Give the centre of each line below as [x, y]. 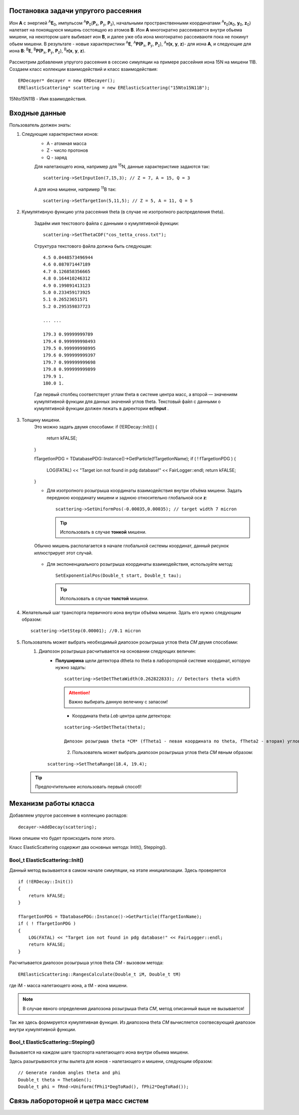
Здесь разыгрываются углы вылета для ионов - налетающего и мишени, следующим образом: [111, 1062]
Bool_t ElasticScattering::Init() [46, 860]
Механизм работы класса [52, 804]
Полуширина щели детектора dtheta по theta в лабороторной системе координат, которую [153, 660]
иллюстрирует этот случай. [64, 553]
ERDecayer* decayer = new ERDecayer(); [67, 81]
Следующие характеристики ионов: [60, 134]
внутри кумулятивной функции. [43, 1029]
